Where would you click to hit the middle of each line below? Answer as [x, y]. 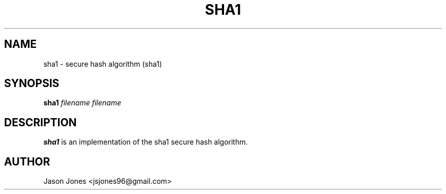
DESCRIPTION [40, 122]
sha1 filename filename [82, 103]
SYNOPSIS [32, 84]
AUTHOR [27, 161]
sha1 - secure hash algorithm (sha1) [103, 64]
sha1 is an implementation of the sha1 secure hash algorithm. [146, 142]
